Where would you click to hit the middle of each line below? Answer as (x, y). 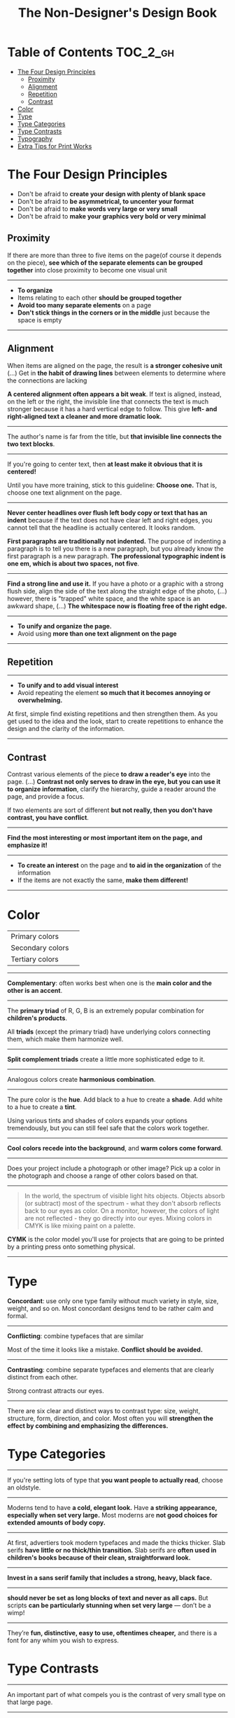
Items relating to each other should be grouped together (99, 297)
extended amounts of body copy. (57, 1523)
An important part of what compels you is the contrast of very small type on (116, 1694)
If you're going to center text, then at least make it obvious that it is (105, 464)
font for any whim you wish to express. (63, 1640)
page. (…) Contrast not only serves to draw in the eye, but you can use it (114, 782)
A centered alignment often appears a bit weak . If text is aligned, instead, (114, 394)
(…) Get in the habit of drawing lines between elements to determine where (116, 373)
